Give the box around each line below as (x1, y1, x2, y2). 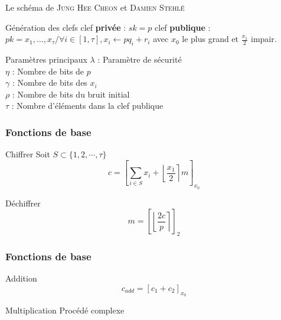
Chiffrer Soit (5, 148, 50, 160)
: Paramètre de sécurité (97, 53, 182, 65)
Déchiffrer (5, 196, 41, 209)
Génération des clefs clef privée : (5, 21, 126, 33)
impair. (251, 33, 277, 45)
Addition (5, 272, 37, 285)
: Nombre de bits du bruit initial (12, 88, 130, 100)
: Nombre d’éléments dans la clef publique (11, 99, 164, 112)
